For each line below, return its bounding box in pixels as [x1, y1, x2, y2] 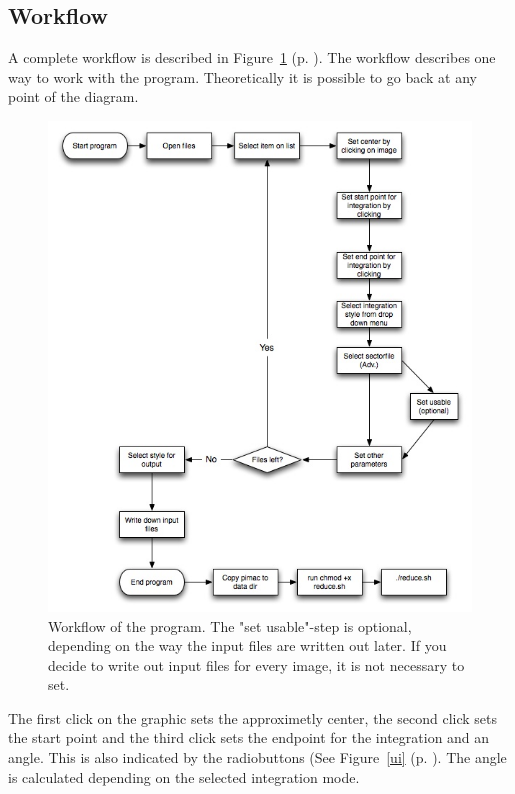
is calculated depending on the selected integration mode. [8, 766, 360, 787]
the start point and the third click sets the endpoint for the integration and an [8, 727, 490, 748]
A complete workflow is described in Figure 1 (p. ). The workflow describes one [8, 47, 496, 68]
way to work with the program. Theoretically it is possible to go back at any [8, 66, 477, 87]
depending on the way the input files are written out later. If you [48, 635, 447, 656]
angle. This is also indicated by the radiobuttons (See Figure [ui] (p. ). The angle [8, 747, 507, 768]
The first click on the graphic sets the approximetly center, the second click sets [8, 707, 497, 728]
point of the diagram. [8, 86, 139, 107]
